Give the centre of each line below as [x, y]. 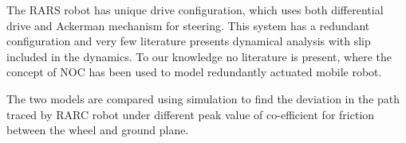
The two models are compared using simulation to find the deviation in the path [203, 98]
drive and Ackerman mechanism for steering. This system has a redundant [188, 25]
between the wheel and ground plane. [98, 130]
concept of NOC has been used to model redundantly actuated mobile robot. [194, 72]
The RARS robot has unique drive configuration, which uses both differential [195, 10]
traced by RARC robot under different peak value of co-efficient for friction [191, 114]
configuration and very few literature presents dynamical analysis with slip [189, 41]
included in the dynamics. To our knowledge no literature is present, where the [199, 56]
